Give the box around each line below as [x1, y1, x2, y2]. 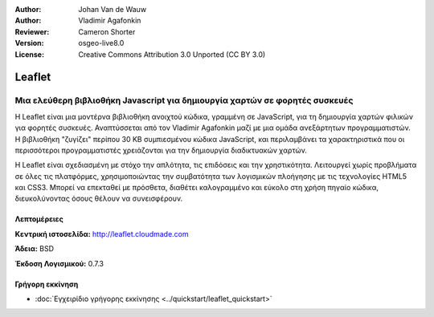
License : [14, 49, 44, 59]
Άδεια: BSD [14, 244, 55, 254]
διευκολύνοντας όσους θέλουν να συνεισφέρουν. [14, 193, 183, 204]
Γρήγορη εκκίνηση [14, 279, 79, 289]
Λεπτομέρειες [14, 214, 63, 224]
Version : [14, 39, 44, 48]
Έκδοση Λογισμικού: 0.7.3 [14, 258, 104, 268]
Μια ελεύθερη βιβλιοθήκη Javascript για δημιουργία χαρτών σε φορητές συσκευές [14, 95, 354, 106]
